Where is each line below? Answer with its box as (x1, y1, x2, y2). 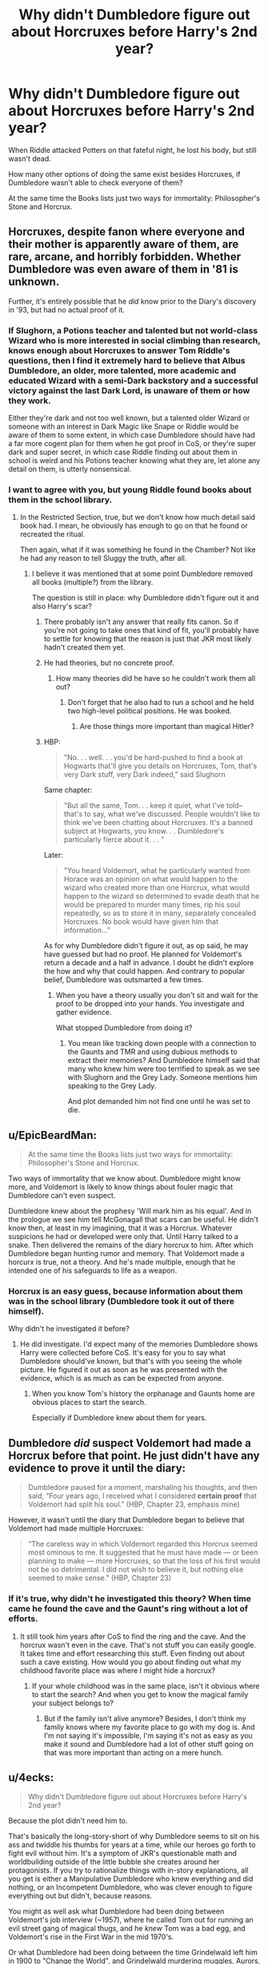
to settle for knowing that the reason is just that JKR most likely (43, 634, 252, 644)
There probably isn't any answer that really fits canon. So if (43, 617, 239, 626)
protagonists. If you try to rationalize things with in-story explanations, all (8, 1865, 249, 1875)
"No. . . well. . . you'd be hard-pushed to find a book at (63, 753, 243, 763)
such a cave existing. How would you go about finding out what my (19, 1656, 242, 1667)
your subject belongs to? (31, 1698, 114, 1708)
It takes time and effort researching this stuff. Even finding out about (19, 1648, 246, 1658)
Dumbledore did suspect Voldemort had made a (8, 1436, 252, 1450)
